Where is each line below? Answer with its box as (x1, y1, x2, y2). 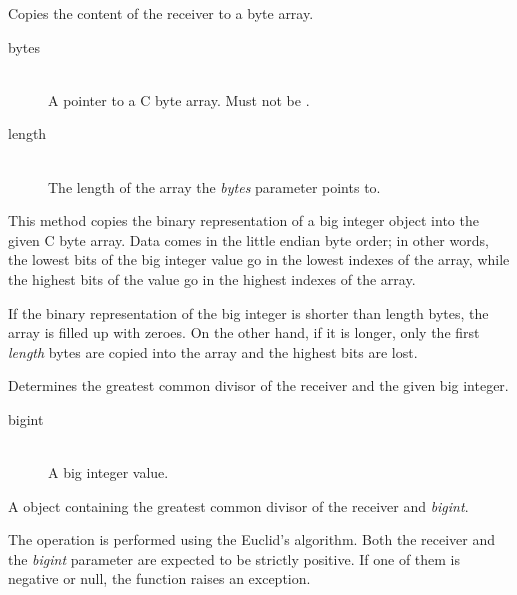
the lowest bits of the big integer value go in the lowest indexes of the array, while (8, 249, 510, 270)
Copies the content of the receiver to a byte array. (8, 3, 314, 23)
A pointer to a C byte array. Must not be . (48, 89, 310, 110)
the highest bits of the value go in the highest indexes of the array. (8, 268, 416, 289)
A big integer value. (48, 462, 169, 483)
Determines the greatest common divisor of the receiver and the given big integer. (8, 375, 509, 396)
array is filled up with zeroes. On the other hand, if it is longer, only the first (8, 322, 480, 343)
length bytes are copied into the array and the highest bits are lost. (8, 341, 418, 362)
